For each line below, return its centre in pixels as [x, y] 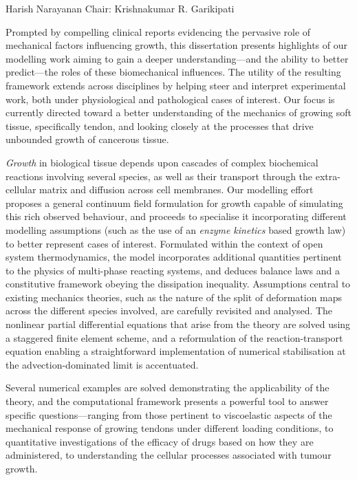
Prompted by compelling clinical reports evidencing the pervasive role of [158, 31]
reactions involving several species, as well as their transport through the [159, 176]
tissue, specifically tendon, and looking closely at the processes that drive [160, 126]
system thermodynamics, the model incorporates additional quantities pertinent [174, 257]
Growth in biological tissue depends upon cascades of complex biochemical [162, 162]
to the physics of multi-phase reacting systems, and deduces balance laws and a [173, 270]
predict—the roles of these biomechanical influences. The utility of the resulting [173, 72]
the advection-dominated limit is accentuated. [102, 364]
